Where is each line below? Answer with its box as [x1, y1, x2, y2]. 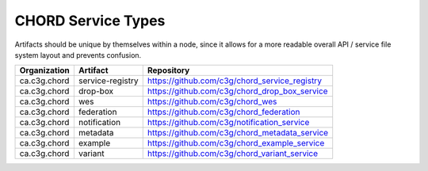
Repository [147, 65, 190, 76]
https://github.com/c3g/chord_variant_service [147, 148, 319, 159]
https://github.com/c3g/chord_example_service [147, 138, 325, 149]
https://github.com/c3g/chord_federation [147, 107, 300, 118]
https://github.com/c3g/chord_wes [147, 96, 277, 107]
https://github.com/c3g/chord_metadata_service [147, 127, 329, 139]
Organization [19, 65, 71, 76]
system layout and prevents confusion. [14, 50, 142, 59]
